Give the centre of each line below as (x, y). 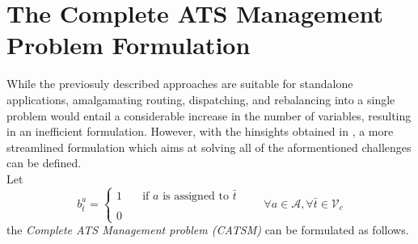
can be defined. (44, 163)
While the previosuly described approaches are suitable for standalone (180, 84)
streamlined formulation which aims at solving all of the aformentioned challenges (209, 147)
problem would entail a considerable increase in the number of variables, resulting (209, 115)
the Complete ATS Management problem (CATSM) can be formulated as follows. (208, 230)
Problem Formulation (129, 45)
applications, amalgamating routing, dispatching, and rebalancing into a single (201, 99)
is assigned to (196, 196)
